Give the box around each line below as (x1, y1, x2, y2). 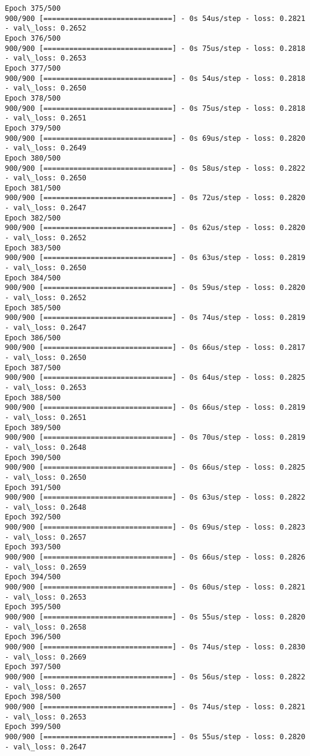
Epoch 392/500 (5, 513, 61, 522)
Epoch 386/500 (5, 333, 61, 342)
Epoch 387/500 (5, 363, 61, 372)
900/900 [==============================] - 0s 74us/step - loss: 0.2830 (5, 643, 306, 651)
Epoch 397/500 (5, 663, 61, 672)
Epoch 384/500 (5, 273, 61, 282)
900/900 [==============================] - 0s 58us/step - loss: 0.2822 (5, 164, 306, 173)
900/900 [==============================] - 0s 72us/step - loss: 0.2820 (5, 193, 306, 202)
